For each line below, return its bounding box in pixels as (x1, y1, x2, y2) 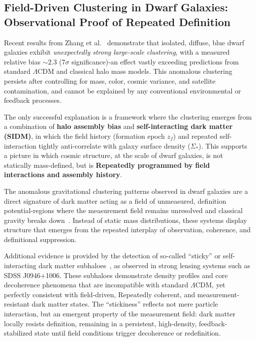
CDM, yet (195, 279, 225, 290)
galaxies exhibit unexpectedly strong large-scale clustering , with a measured (4, 47, 230, 57)
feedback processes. (4, 95, 62, 105)
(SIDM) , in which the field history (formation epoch (4, 130, 165, 141)
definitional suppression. (4, 234, 77, 244)
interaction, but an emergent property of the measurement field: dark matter (4, 309, 236, 319)
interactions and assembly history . (4, 169, 123, 180)
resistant (4, 299, 30, 309)
